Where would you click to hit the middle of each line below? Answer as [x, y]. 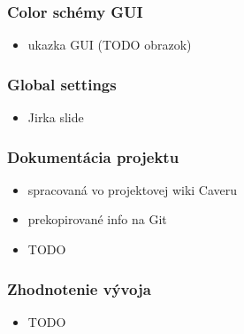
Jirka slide [56, 117]
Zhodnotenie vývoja [79, 288]
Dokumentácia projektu [93, 156]
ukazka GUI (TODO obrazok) [110, 45]
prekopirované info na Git [97, 219]
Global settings [62, 84]
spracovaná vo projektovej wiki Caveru [133, 189]
